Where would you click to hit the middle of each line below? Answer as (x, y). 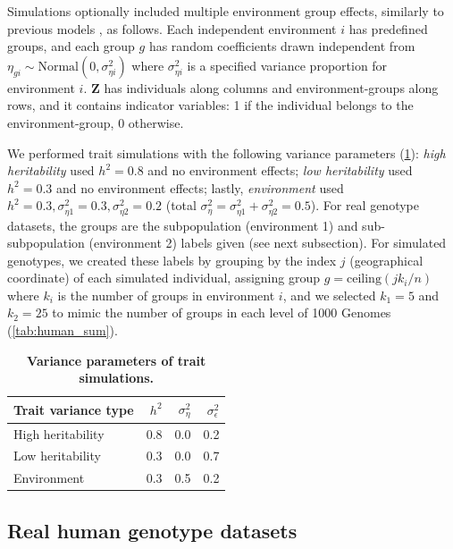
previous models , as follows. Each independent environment (172, 28)
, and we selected (329, 295)
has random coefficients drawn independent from (282, 46)
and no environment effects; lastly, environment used (200, 187)
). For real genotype (365, 205)
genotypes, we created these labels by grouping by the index (172, 260)
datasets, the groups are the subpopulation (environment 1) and (183, 225)
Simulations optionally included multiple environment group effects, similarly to (226, 11)
